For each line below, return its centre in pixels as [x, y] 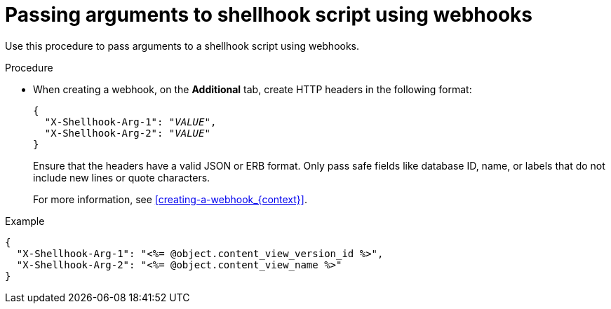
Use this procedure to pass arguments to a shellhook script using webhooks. [182, 46]
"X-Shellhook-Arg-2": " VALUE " [127, 133]
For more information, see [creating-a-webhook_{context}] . [170, 199]
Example [25, 221]
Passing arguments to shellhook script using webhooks [269, 15]
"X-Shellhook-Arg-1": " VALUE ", [130, 122]
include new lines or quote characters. [122, 177]
